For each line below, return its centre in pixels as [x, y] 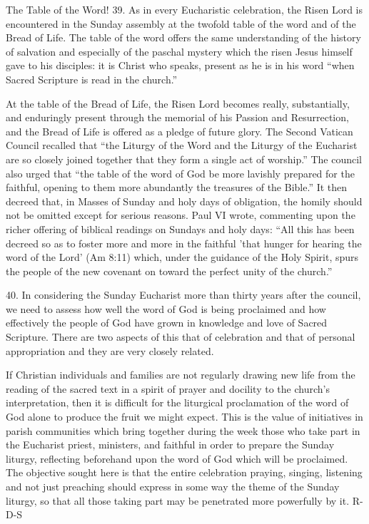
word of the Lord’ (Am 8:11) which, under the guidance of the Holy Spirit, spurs [182, 257]
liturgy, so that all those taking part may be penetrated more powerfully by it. [178, 500]
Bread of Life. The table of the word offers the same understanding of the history [183, 37]
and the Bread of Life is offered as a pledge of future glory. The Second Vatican [180, 131]
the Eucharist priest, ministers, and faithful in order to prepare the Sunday [170, 445]
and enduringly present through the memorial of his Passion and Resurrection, [177, 117]
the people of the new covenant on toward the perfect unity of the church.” [169, 271]
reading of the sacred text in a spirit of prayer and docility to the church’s [168, 388]
